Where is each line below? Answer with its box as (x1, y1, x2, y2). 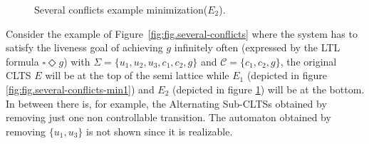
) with (63, 53, 90, 68)
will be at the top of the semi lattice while (45, 68, 229, 83)
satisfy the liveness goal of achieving (6, 40, 163, 55)
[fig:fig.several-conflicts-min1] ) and (6, 81, 155, 96)
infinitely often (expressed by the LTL (174, 40, 341, 55)
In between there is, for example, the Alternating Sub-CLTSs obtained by (6, 96, 327, 110)
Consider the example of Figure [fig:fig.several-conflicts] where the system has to (6, 26, 358, 41)
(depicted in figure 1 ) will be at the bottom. (172, 81, 365, 96)
